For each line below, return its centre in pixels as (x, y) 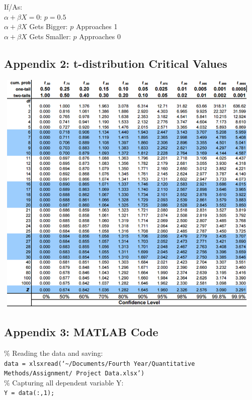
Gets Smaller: (50, 36)
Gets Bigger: (49, 26)
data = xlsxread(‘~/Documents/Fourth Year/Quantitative (100, 364)
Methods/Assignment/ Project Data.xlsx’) (74, 374)
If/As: (13, 7)
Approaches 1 (97, 26)
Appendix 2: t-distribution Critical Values (116, 63)
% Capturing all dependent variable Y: (64, 382)
